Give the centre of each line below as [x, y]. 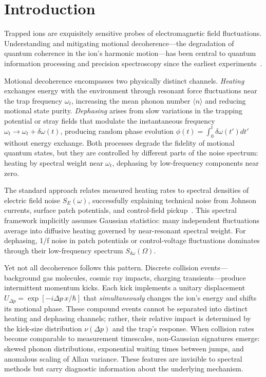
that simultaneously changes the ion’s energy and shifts [170, 298]
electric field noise [32, 200]
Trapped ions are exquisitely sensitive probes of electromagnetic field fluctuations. [133, 33]
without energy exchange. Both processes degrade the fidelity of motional [119, 142]
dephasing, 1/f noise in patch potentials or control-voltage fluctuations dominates [132, 240]
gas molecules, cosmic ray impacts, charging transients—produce [144, 277]
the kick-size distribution [43, 328]
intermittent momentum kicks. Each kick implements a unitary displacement [125, 287]
